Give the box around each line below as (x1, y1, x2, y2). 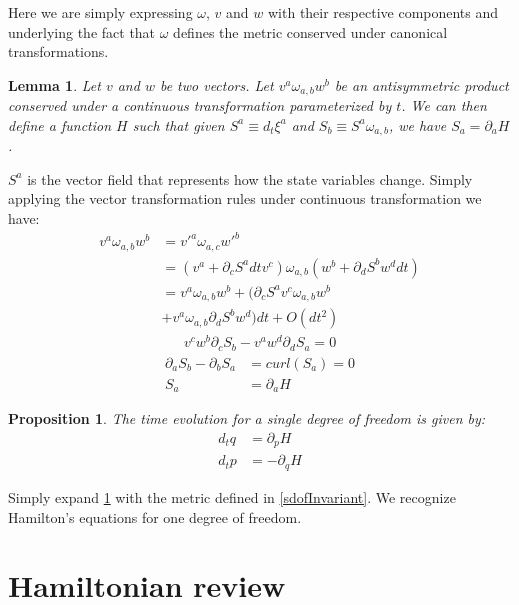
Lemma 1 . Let (8, 74, 101, 95)
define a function (8, 114, 112, 135)
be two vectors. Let (159, 74, 274, 95)
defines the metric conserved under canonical (173, 21, 448, 42)
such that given (132, 114, 225, 135)
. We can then (401, 95, 487, 116)
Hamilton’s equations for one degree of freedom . (8, 506, 302, 527)
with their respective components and (267, 2, 499, 22)
